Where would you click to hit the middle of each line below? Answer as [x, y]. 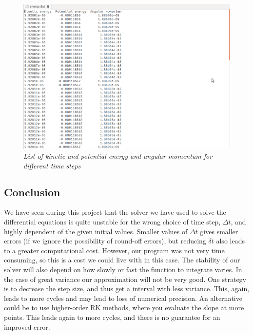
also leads [230, 241]
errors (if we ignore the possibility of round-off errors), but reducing [105, 241]
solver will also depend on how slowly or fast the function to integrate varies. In [123, 269]
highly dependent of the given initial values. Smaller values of [96, 231]
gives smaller [219, 231]
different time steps [52, 165]
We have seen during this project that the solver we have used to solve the [115, 212]
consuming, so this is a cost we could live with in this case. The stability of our [122, 260]
